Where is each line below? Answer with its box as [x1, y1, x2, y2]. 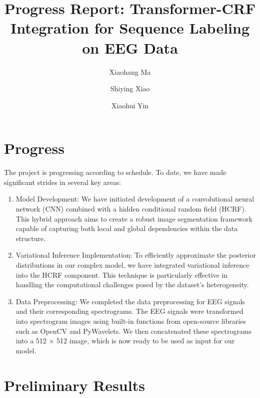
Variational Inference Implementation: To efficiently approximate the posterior [15, 250, 256, 260]
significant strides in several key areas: [4, 176, 121, 187]
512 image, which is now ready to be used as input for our [56, 335, 235, 346]
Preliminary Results [4, 374, 145, 395]
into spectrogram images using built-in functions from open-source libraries [15, 315, 246, 326]
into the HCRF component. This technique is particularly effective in [15, 269, 228, 280]
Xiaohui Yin [111, 100, 149, 110]
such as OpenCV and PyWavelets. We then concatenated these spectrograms [15, 325, 252, 336]
